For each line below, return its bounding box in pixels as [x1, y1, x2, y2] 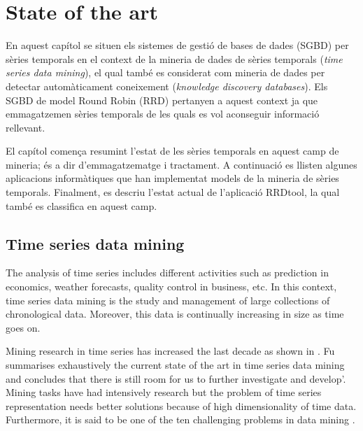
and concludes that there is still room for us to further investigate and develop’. [6, 371, 346, 386]
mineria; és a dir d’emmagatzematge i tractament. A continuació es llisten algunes [6, 157, 357, 171]
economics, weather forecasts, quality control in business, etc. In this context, [6, 279, 337, 294]
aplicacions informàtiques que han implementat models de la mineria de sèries [6, 171, 339, 185]
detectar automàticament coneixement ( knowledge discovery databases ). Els [6, 78, 328, 93]
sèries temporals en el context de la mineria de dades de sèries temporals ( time [6, 51, 343, 66]
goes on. [6, 320, 41, 334]
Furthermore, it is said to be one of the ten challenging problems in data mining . [6, 412, 355, 427]
